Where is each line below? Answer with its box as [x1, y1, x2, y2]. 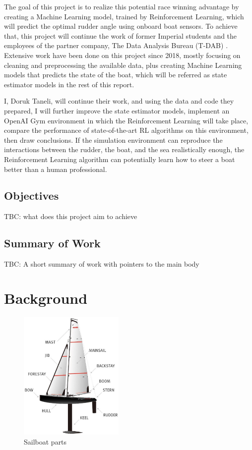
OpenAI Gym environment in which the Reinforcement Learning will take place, [4, 115, 249, 125]
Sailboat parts [24, 436, 67, 447]
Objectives [4, 188, 59, 203]
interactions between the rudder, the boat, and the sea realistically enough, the [4, 144, 245, 155]
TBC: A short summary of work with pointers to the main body [4, 259, 199, 269]
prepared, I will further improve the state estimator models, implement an [4, 105, 230, 115]
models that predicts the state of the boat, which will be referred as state [4, 69, 227, 80]
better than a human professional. [4, 164, 107, 174]
